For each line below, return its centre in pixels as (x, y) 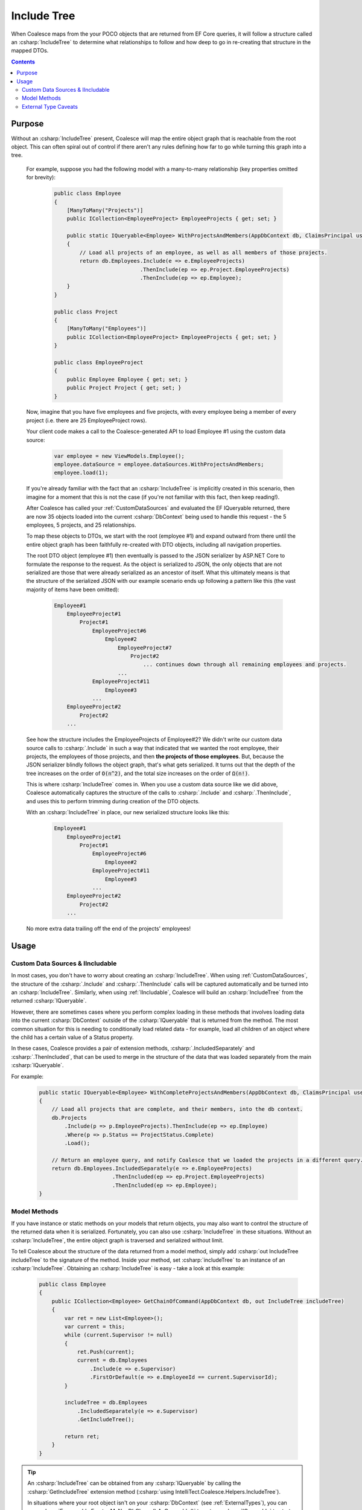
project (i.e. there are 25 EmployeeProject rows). (87, 420)
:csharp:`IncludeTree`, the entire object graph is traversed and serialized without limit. (117, 1240)
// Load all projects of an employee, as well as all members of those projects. (204, 252)
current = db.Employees (112, 1360)
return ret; (82, 1436)
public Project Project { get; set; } (124, 388)
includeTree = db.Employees (106, 1402)
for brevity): (41, 178)
